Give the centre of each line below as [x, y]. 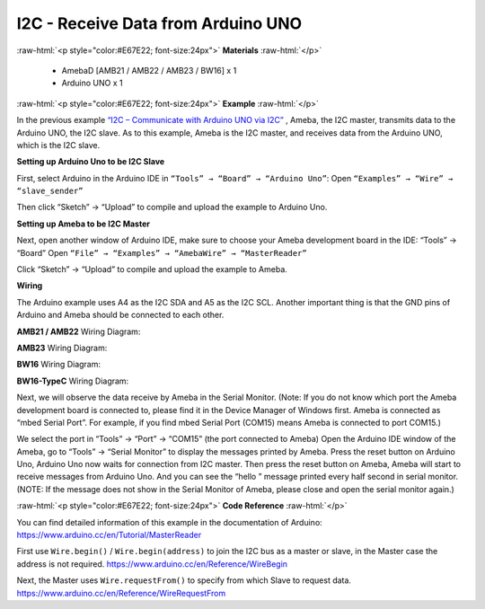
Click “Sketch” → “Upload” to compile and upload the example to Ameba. [152, 269]
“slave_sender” [50, 191]
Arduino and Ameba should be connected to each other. [120, 315]
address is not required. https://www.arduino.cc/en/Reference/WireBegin [152, 564]
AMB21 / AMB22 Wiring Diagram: [79, 331]
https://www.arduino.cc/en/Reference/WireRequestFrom [121, 593]
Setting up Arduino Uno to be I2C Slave [91, 162]
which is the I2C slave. [58, 145]
